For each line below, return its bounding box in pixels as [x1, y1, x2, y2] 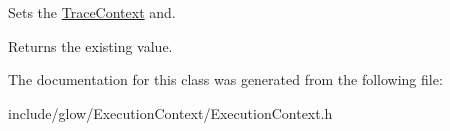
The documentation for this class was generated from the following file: [8, 69, 443, 90]
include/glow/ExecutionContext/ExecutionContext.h [8, 102, 333, 123]
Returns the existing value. [8, 35, 173, 56]
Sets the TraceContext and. [8, 2, 176, 22]
